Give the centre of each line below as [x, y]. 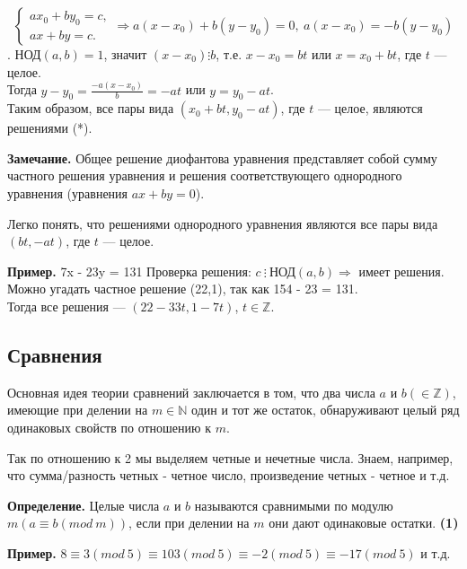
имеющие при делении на [78, 410]
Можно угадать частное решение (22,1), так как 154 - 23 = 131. [183, 289]
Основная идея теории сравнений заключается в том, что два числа [191, 392]
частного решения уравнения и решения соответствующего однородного [205, 175]
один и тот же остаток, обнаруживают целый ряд [326, 410]
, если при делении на [189, 523]
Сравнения [55, 355]
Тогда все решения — [66, 306]
